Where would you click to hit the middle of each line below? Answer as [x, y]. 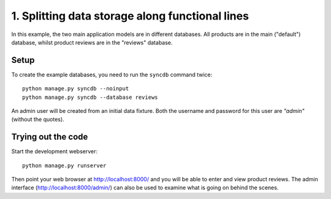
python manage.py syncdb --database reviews [90, 97]
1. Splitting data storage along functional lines [130, 16]
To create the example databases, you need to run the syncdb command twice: [112, 74]
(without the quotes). [38, 120]
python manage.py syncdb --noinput [76, 89]
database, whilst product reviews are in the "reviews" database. [92, 42]
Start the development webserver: [55, 151]
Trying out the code [50, 137]
